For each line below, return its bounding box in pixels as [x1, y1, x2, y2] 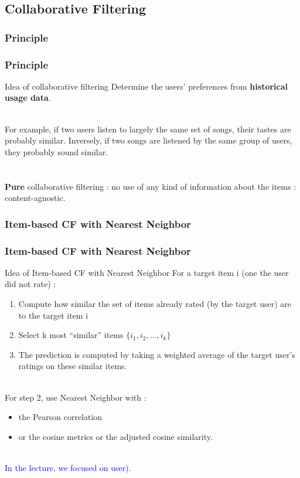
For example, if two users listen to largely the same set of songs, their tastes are [5, 122, 291, 135]
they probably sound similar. [5, 145, 108, 158]
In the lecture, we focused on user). [5, 461, 131, 473]
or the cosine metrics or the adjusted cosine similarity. [18, 430, 213, 442]
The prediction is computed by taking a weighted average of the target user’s [18, 348, 295, 360]
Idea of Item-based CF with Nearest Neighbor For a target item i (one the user [5, 266, 289, 278]
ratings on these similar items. [18, 360, 127, 372]
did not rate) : [5, 278, 56, 290]
